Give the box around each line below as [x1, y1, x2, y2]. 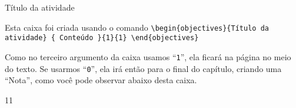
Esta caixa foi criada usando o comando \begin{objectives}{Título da [5, 21, 269, 33]
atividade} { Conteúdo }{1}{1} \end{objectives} [5, 34, 199, 42]
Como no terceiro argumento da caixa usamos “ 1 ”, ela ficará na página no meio [5, 50, 291, 63]
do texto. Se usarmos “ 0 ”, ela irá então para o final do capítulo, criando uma [5, 62, 282, 74]
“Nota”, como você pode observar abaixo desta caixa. [5, 74, 197, 86]
